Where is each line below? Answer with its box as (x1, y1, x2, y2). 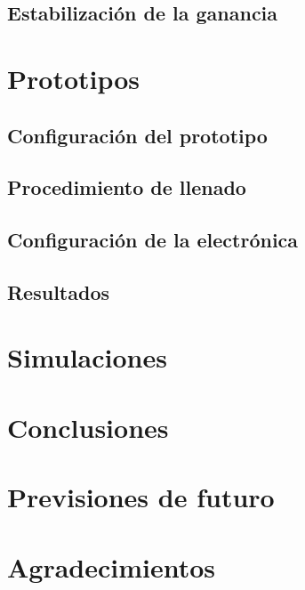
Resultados (7, 278, 109, 305)
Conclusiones (7, 408, 169, 445)
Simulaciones (7, 339, 167, 376)
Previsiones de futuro (7, 479, 275, 515)
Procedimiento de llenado (7, 174, 246, 201)
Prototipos (7, 60, 140, 96)
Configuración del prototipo (7, 121, 268, 149)
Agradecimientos (7, 548, 216, 585)
